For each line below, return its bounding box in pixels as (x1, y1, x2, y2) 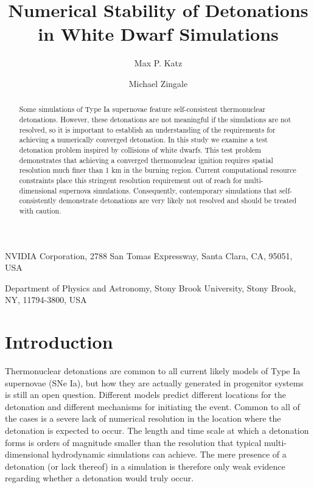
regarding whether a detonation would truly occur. (5, 472, 194, 484)
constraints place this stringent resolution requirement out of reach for (19, 175, 242, 185)
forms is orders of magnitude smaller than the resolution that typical (5, 436, 262, 448)
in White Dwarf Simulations (38, 21, 279, 46)
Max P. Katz (134, 57, 183, 69)
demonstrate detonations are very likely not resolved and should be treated (58, 195, 297, 206)
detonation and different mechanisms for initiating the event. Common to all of (5, 400, 300, 413)
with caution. (19, 205, 61, 215)
